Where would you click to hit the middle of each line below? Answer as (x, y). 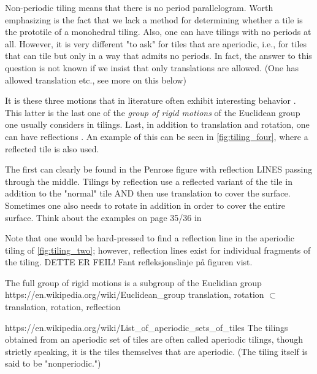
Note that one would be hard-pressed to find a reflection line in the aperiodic (150, 238)
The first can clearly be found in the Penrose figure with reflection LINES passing (159, 169)
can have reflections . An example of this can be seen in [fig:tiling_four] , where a (157, 136)
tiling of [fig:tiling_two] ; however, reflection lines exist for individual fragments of (158, 250)
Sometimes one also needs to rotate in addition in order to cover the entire (145, 205)
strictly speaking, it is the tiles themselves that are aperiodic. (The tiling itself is (156, 351)
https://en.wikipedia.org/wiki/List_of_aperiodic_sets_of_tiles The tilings (147, 327)
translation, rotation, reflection (63, 307)
